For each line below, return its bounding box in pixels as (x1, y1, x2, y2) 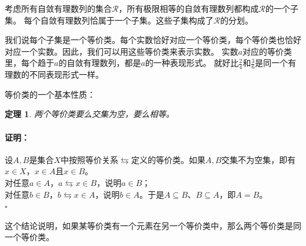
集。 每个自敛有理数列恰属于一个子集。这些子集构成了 (5, 14, 214, 26)
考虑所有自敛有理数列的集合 (5, 2, 112, 14)
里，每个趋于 (5, 56, 54, 69)
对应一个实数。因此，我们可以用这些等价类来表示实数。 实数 (5, 45, 238, 57)
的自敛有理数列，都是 (58, 56, 141, 69)
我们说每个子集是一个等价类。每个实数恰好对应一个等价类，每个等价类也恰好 (5, 34, 301, 46)
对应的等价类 (242, 45, 292, 57)
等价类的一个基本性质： (5, 88, 95, 100)
